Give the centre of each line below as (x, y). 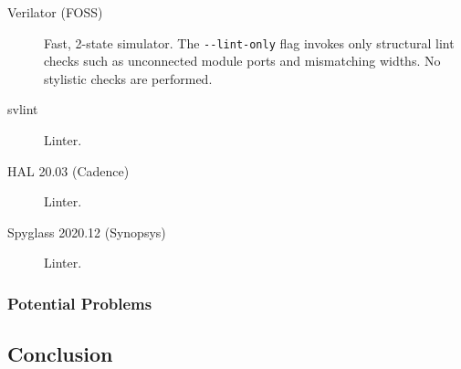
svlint (23, 109)
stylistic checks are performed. (128, 78)
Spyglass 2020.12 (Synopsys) (87, 232)
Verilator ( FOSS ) (55, 12)
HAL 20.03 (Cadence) (68, 170)
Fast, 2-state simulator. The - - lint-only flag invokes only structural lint (249, 42)
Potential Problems (80, 303)
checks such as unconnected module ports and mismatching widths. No (242, 61)
